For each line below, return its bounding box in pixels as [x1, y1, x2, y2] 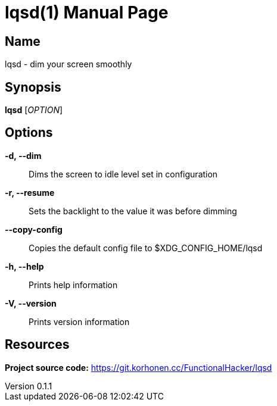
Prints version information [29, 316, 130, 327]
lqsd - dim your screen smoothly [5, 59, 132, 70]
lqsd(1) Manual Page [5, 2, 169, 23]
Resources [5, 337, 70, 352]
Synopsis [5, 79, 61, 95]
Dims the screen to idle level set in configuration [29, 168, 218, 179]
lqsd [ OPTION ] [5, 105, 63, 115]
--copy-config [5, 224, 63, 235]
